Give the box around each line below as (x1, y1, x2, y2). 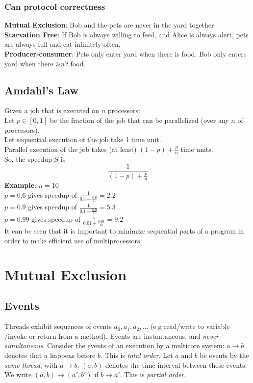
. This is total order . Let (101, 350, 173, 360)
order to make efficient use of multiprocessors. (4, 236, 142, 246)
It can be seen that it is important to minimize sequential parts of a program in (4, 226, 244, 236)
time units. (180, 144, 213, 154)
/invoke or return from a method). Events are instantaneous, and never (4, 330, 219, 341)
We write (4, 369, 32, 380)
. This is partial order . (120, 369, 186, 380)
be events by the (200, 350, 249, 360)
